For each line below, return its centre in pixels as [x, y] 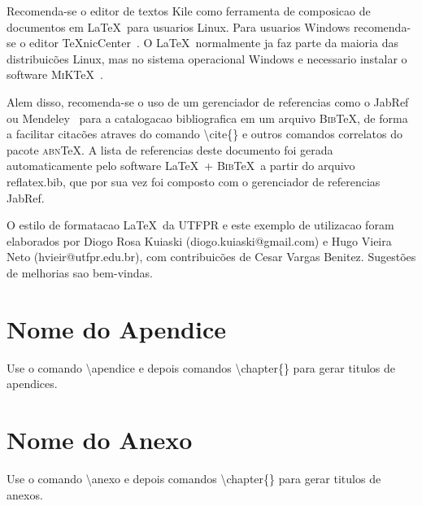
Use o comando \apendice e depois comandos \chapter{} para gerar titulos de [201, 367]
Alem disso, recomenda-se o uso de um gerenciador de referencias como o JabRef [208, 101]
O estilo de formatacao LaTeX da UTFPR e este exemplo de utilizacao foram [200, 225]
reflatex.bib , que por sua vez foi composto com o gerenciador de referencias [194, 181]
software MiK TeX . [55, 74]
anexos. [25, 494]
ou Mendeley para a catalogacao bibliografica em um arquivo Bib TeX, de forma [207, 118]
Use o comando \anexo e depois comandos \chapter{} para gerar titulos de [194, 478]
